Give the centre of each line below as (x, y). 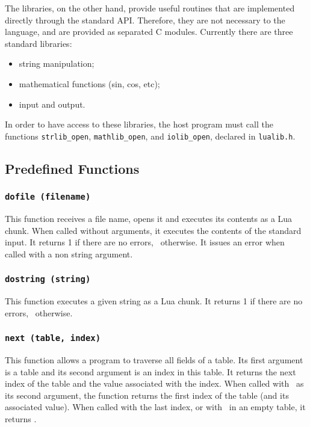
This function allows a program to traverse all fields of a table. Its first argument (154, 360)
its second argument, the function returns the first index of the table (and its (147, 395)
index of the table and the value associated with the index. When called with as (154, 383)
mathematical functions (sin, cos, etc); (89, 83)
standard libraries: (39, 43)
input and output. (52, 104)
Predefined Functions (72, 168)
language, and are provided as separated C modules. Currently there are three (149, 32)
